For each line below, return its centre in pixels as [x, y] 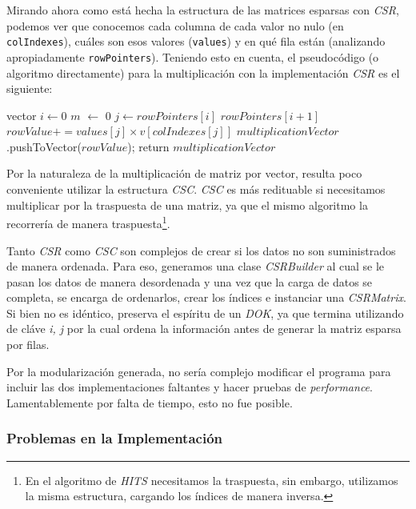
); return [148, 146]
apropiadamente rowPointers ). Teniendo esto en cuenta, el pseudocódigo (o [193, 56]
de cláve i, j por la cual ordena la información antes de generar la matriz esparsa [204, 329]
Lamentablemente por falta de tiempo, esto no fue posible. [150, 402]
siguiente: [30, 88]
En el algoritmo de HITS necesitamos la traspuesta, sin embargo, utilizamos [212, 480]
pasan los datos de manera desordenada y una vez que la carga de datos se [190, 281]
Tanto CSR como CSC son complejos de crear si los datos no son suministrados [201, 250]
